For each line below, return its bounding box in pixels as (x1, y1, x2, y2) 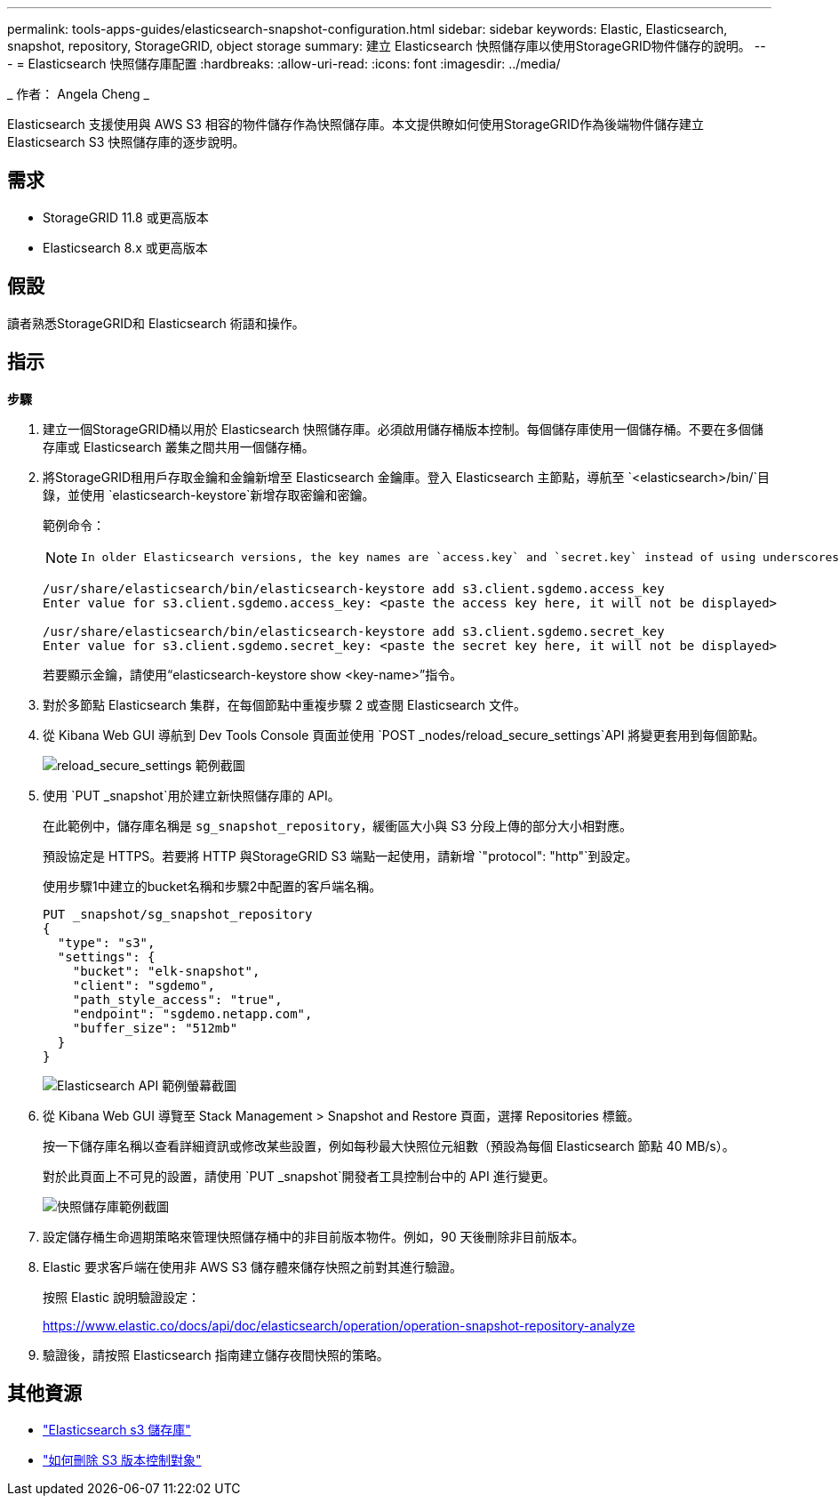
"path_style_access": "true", (72, 992, 283, 1007)
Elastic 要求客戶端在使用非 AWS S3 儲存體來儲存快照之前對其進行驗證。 (43, 1258, 463, 1274)
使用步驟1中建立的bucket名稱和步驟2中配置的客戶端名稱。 (43, 878, 382, 894)
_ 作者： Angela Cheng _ (7, 86, 149, 101)
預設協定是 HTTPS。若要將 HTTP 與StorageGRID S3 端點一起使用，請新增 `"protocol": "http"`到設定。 (43, 848, 638, 864)
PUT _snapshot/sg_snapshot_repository (43, 906, 313, 921)
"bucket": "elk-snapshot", (72, 963, 260, 978)
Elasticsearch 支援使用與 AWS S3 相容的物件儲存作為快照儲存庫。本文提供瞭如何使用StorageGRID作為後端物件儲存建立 (7, 117, 704, 132)
